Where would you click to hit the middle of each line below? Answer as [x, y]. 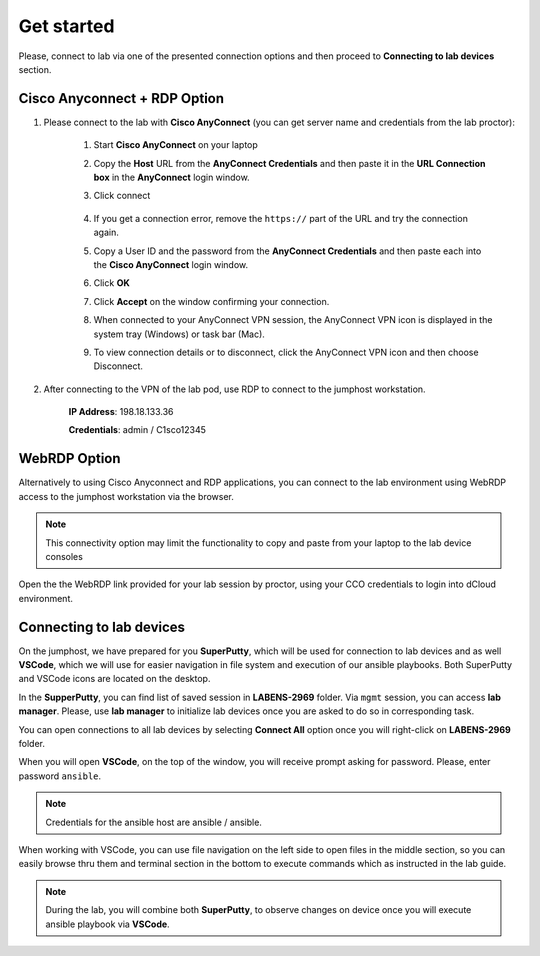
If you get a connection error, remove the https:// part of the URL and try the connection [281, 218]
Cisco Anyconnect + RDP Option [121, 98]
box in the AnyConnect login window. [171, 177]
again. [106, 232]
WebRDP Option [69, 458]
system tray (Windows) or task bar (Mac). [179, 334]
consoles [64, 556]
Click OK [111, 283]
